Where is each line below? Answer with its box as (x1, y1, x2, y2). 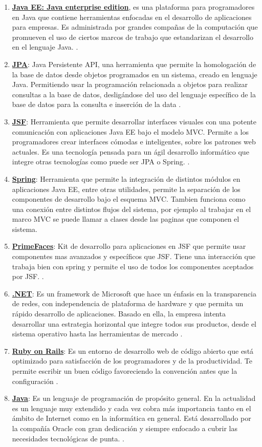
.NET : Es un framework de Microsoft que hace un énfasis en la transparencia (12, 288, 256, 299)
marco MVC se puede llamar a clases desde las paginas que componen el (12, 214, 239, 224)
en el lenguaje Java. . (12, 41, 78, 52)
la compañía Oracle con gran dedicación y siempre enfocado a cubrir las (12, 422, 237, 433)
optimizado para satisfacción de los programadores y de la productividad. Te (12, 355, 252, 366)
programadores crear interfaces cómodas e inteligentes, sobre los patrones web (12, 136, 256, 147)
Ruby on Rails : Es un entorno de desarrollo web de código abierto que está (12, 345, 254, 356)
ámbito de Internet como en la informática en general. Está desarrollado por (12, 413, 251, 423)
